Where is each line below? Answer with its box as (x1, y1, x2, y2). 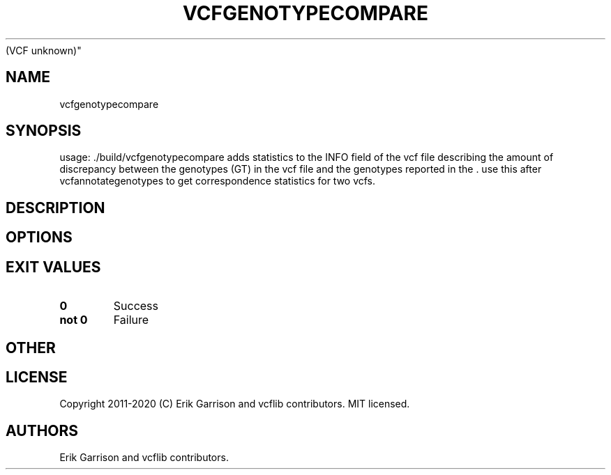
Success (113, 299, 159, 313)
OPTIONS (6, 228, 73, 247)
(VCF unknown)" (6, 44, 82, 56)
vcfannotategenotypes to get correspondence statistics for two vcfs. (59, 175, 376, 187)
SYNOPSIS (6, 122, 82, 140)
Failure (113, 313, 149, 327)
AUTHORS (6, 421, 79, 439)
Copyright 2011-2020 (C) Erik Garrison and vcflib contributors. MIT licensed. (59, 398, 410, 410)
